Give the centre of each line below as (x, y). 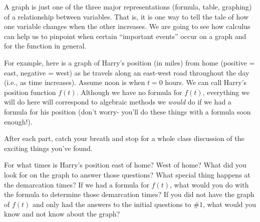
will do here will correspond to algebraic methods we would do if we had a (118, 102)
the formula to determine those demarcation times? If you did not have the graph (129, 194)
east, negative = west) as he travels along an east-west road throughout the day (127, 72)
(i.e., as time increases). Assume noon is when (75, 82)
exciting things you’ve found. (48, 148)
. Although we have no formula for (129, 92)
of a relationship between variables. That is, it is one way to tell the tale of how (126, 16)
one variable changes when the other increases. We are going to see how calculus (127, 26)
